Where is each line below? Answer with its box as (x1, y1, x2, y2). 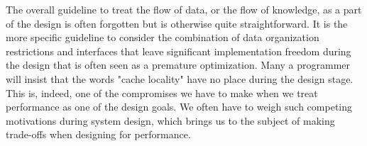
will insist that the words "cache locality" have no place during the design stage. (6, 71, 354, 86)
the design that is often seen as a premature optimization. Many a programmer (6, 57, 351, 72)
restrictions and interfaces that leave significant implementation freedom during (6, 43, 351, 58)
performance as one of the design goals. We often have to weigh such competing (6, 99, 353, 114)
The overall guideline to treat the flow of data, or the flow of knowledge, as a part (6, 2, 362, 16)
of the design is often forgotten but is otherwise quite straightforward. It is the (6, 16, 348, 30)
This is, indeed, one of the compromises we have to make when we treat (6, 85, 318, 100)
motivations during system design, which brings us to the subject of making (6, 113, 335, 128)
